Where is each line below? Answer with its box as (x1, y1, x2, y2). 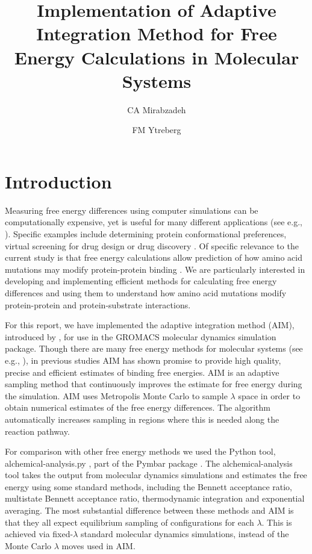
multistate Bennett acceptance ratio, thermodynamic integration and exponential (5, 492, 305, 505)
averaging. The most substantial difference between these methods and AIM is (5, 504, 294, 517)
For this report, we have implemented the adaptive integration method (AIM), (5, 319, 295, 331)
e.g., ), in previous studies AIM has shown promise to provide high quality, (5, 353, 281, 366)
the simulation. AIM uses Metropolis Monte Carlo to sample (5, 389, 228, 402)
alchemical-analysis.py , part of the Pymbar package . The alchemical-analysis (5, 456, 293, 469)
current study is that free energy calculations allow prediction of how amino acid (5, 251, 302, 264)
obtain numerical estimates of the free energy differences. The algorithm (5, 401, 270, 414)
